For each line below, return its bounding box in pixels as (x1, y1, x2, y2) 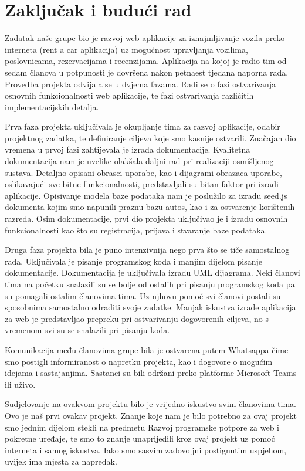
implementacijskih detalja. (5, 100, 99, 113)
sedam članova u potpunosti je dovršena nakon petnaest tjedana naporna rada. (5, 66, 289, 78)
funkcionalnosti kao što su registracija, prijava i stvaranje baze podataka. (5, 223, 267, 236)
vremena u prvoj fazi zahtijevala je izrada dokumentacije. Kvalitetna (5, 143, 250, 155)
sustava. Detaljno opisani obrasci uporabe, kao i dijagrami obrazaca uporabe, (5, 166, 282, 178)
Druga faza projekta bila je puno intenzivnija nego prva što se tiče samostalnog (5, 243, 290, 256)
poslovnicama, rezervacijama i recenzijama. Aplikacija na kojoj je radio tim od (5, 55, 287, 67)
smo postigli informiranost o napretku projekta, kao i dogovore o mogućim (5, 355, 273, 367)
